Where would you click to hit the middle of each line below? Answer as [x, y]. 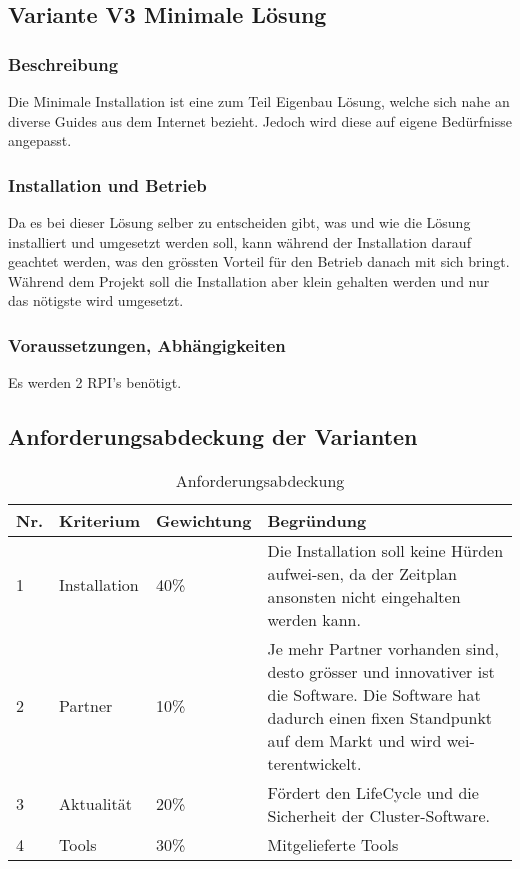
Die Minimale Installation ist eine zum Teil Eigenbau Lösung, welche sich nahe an [259, 101]
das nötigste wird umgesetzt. [96, 300]
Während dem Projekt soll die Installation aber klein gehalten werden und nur [249, 280]
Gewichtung [204, 520]
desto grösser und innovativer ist [381, 671]
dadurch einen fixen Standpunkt [380, 717]
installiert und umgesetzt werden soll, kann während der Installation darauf [239, 241]
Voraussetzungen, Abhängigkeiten [147, 344]
